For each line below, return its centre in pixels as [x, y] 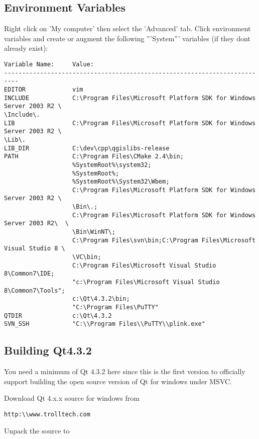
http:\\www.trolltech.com [47, 414]
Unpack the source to [37, 430]
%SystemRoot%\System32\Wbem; [121, 182]
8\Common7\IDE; [29, 274]
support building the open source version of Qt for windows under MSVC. [118, 381]
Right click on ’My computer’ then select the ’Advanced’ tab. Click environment [127, 28]
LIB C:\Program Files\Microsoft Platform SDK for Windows [130, 123]
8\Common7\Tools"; [35, 290]
